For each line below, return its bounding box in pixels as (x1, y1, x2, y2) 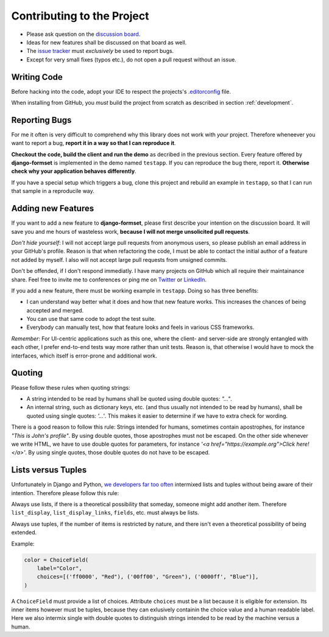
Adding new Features (11, 203, 94, 214)
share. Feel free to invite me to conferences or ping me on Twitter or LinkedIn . (11, 276, 207, 283)
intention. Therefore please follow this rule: (11, 489, 119, 496)
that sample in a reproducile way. (11, 188, 94, 195)
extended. (11, 529, 37, 536)
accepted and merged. (26, 306, 84, 314)
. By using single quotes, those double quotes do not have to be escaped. (25, 449, 210, 456)
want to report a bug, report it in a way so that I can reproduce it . (11, 139, 176, 147)
